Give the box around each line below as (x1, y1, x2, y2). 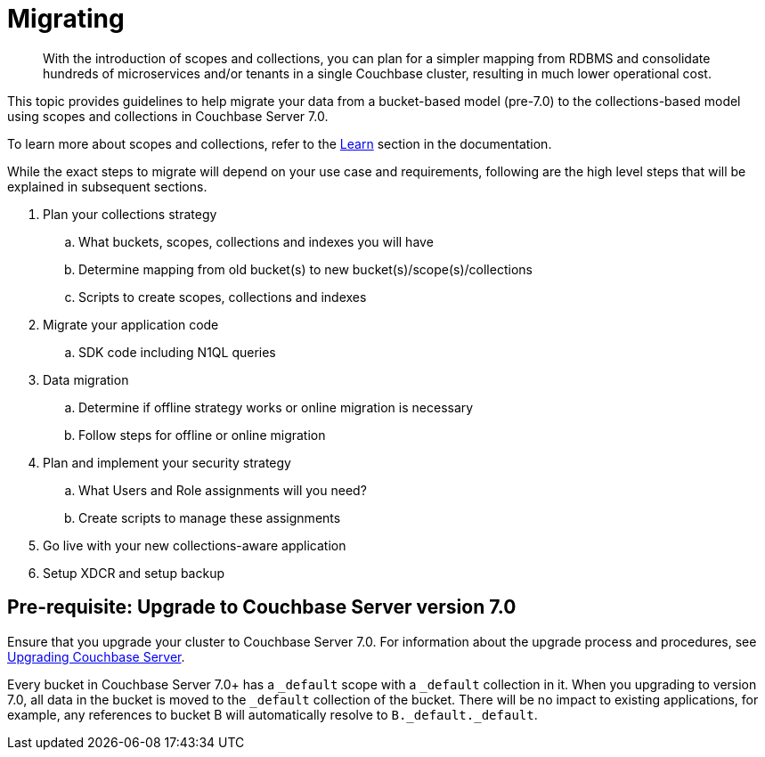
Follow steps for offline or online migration (78, 427, 326, 443)
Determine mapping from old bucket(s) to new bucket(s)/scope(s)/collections (78, 261, 533, 277)
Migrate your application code (43, 316, 219, 332)
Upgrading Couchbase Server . (7, 648, 185, 664)
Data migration (43, 371, 129, 387)
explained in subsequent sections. (7, 178, 208, 194)
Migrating (7, 4, 125, 34)
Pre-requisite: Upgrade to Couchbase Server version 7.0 (7, 596, 517, 619)
